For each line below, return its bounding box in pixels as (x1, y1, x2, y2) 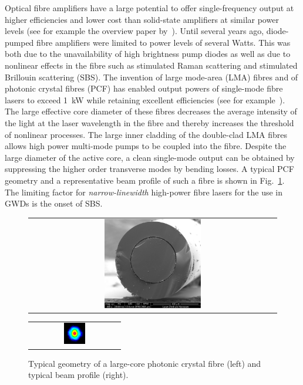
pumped (5, 36, 34, 48)
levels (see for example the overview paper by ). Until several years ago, (5, 25, 264, 37)
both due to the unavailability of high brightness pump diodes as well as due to (5, 48, 291, 60)
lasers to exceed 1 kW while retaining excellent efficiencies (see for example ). (5, 93, 285, 106)
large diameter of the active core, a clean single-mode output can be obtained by (5, 151, 295, 163)
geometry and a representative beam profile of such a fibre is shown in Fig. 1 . (5, 174, 285, 186)
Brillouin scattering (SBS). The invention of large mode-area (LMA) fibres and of (5, 70, 298, 83)
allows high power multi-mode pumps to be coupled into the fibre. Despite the (5, 140, 287, 152)
